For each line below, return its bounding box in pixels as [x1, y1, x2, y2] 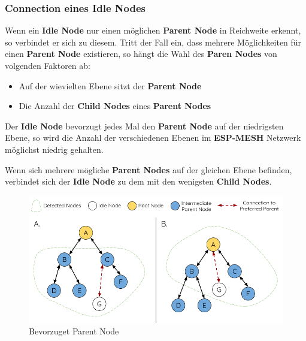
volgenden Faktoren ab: [5, 59, 90, 71]
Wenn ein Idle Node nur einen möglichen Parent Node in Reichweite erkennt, [5, 24, 301, 37]
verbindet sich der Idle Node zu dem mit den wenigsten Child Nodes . [5, 175, 272, 188]
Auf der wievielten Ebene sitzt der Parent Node [19, 79, 202, 92]
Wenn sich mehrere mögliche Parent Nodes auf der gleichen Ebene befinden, [5, 163, 292, 176]
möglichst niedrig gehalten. [5, 143, 104, 155]
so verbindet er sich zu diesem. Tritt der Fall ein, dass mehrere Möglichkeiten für [5, 35, 302, 48]
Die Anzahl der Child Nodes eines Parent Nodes [19, 99, 211, 112]
